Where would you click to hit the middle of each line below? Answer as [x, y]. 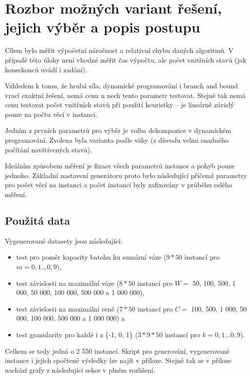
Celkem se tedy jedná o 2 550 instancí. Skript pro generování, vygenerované [117, 351]
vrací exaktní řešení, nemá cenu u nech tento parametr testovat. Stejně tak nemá [125, 95]
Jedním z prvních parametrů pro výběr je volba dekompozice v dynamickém [118, 130]
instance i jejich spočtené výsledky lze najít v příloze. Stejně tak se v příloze [118, 360]
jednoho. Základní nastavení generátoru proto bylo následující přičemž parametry [126, 175]
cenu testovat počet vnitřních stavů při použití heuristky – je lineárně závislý [119, 105]
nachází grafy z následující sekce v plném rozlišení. [80, 370]
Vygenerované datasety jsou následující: [64, 240]
